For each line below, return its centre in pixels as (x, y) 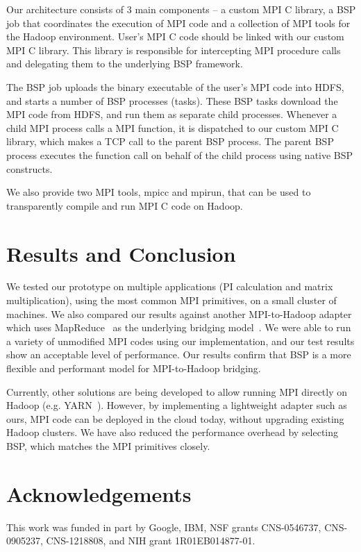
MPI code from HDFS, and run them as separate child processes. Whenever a (172, 114)
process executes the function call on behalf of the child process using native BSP (180, 154)
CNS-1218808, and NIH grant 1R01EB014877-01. (151, 541)
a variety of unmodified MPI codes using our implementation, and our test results (180, 341)
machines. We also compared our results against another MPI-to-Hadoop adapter (179, 313)
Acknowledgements (99, 493)
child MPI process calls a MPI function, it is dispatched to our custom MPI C (173, 127)
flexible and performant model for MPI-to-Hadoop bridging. (134, 368)
